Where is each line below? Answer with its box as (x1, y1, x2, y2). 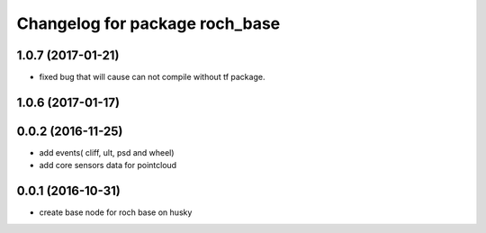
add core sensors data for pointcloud (39, 160, 177, 171)
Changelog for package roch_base (16, 13, 281, 33)
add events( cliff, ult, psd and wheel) (39, 147, 175, 157)
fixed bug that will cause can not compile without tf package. (39, 72, 265, 83)
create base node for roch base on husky (39, 207, 193, 218)
